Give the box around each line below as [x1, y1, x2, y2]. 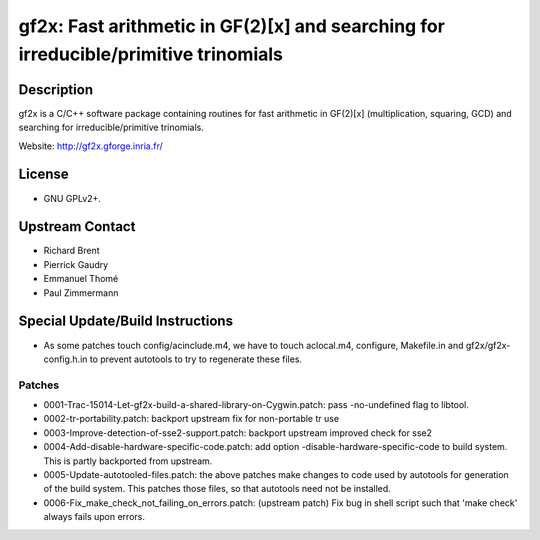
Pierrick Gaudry [43, 258, 109, 270]
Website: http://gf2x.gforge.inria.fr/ [18, 140, 164, 152]
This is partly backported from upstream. [43, 455, 213, 467]
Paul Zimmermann [43, 286, 119, 299]
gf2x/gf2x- [465, 339, 511, 351]
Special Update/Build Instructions [18, 313, 234, 330]
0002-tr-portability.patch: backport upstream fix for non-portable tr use [43, 413, 340, 425]
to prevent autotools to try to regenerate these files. [89, 353, 303, 365]
